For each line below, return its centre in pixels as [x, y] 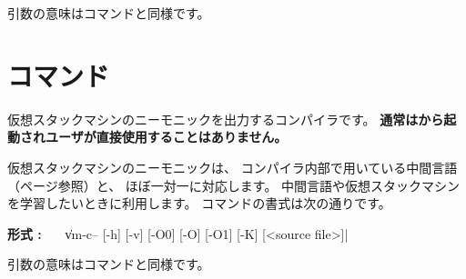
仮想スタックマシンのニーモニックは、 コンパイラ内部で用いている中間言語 [233, 167]
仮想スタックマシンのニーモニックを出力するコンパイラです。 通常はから [226, 119]
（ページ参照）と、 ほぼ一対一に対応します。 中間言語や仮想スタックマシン [234, 185]
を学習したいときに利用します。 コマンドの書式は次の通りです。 [199, 203]
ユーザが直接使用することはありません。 [166, 137]
